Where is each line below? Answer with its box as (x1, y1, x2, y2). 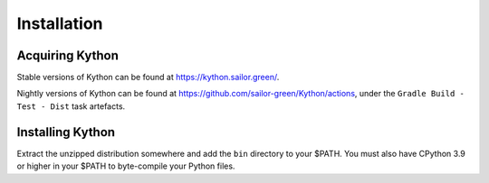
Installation (16, 14, 103, 33)
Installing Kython (16, 124, 116, 140)
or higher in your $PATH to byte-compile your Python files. (16, 160, 235, 171)
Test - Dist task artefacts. (16, 100, 126, 112)
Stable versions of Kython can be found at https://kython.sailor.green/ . (16, 72, 280, 83)
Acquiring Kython (16, 48, 120, 63)
